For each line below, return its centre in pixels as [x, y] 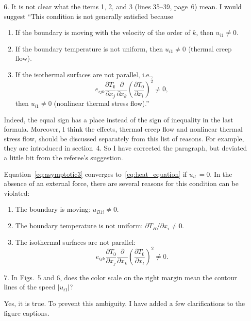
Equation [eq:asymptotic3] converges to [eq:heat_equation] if [95, 174]
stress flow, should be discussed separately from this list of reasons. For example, [124, 138]
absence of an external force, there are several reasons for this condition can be [121, 183]
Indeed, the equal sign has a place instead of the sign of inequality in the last [119, 119]
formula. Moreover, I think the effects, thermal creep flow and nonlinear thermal [123, 129]
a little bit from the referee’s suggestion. [64, 158]
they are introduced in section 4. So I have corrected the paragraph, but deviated [125, 148]
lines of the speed [30, 287]
